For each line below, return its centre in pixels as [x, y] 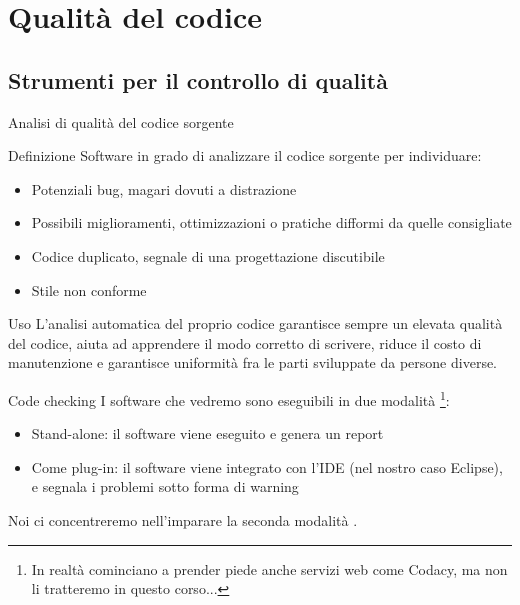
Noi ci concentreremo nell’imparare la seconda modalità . [183, 519]
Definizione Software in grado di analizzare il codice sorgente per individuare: [245, 155]
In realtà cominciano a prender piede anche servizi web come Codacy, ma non [269, 568]
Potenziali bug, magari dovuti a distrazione [164, 188]
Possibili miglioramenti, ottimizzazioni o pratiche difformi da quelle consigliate [271, 222]
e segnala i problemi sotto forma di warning [165, 486]
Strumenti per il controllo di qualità [198, 79]
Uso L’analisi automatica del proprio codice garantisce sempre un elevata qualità [255, 323]
